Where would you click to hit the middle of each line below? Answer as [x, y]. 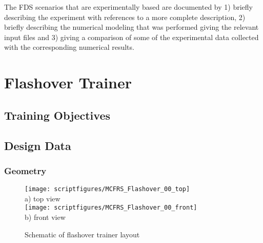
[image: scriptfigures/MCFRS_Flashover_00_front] [111, 208]
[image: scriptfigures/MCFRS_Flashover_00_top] [107, 189]
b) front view [45, 217]
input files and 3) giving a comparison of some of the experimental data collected [131, 37]
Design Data [38, 145]
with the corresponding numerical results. [69, 47]
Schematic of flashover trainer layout [82, 234]
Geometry [25, 170]
